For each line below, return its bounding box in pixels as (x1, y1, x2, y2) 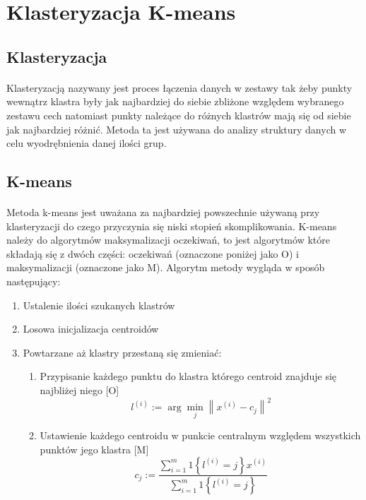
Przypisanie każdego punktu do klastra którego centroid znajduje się (40, 369, 337, 383)
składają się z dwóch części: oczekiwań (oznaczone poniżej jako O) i (6, 246, 299, 261)
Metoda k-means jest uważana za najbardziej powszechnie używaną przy (6, 205, 320, 220)
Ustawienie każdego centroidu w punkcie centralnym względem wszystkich (40, 428, 361, 443)
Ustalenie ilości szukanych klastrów (23, 297, 175, 312)
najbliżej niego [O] (40, 383, 119, 398)
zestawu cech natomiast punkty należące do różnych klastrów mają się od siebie (6, 107, 351, 122)
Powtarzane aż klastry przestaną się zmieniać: (23, 345, 222, 359)
